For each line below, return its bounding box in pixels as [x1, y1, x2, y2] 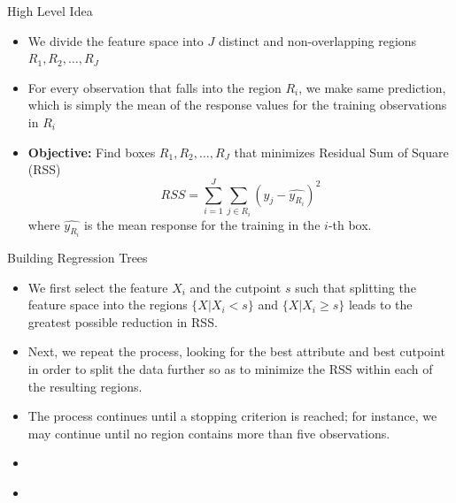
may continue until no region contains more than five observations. [27, 423, 390, 442]
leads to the [348, 295, 413, 314]
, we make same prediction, [298, 78, 446, 96]
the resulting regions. [27, 377, 143, 395]
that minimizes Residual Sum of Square [234, 142, 449, 161]
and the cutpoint [189, 278, 282, 296]
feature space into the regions [27, 295, 188, 314]
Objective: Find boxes [27, 142, 156, 161]
